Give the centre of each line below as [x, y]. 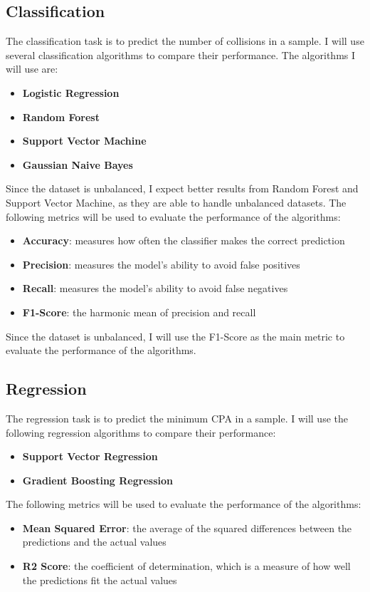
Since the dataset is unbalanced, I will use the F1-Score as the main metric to [175, 336]
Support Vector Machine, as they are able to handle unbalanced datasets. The [176, 202]
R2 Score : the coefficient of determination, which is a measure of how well [186, 566]
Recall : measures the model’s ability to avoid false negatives [155, 288]
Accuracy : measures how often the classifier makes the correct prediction [184, 240]
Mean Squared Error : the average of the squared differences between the [187, 528]
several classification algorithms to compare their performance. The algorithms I [181, 54]
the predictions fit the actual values [100, 580]
